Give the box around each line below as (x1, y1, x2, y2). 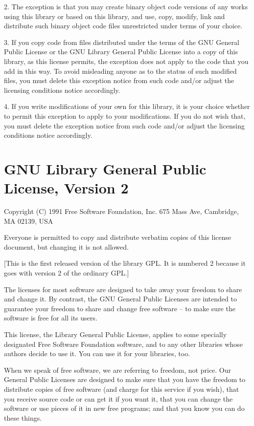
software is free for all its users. (4, 313, 97, 323)
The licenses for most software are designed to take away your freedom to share (4, 284, 242, 294)
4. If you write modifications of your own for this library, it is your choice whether (4, 101, 250, 111)
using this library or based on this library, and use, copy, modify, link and (4, 11, 225, 21)
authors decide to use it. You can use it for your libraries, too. (4, 348, 190, 359)
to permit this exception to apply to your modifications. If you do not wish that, (4, 110, 246, 121)
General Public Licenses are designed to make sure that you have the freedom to (4, 374, 246, 384)
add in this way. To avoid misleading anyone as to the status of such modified (4, 65, 237, 76)
